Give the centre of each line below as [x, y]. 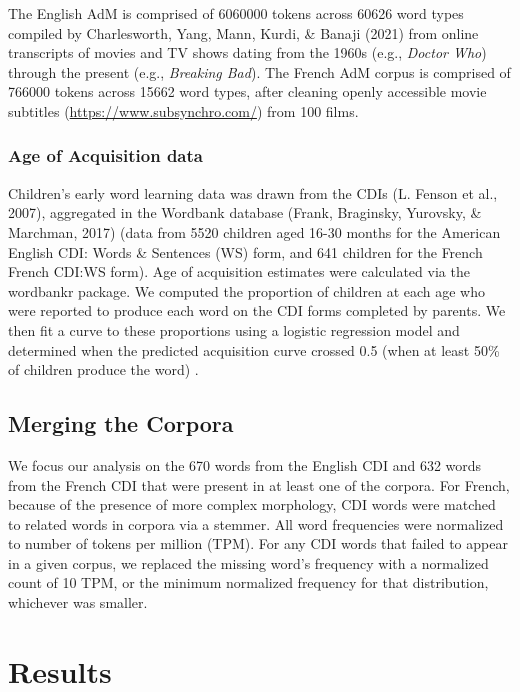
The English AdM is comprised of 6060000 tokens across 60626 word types [236, 13]
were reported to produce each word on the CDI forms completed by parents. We [257, 310]
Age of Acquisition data [105, 155]
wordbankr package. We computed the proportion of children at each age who [246, 290]
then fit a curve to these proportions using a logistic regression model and [234, 329]
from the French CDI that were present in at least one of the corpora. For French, [259, 484]
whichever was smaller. [78, 602]
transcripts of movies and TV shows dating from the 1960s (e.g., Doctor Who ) [247, 52]
